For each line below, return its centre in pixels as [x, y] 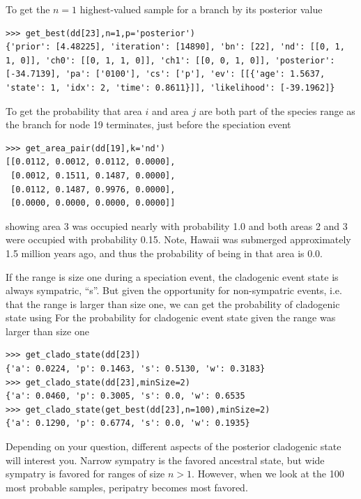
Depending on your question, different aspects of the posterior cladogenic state [174, 446]
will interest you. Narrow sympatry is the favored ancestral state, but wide [165, 460]
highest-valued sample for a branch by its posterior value [201, 9]
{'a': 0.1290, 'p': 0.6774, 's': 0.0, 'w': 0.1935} [128, 423]
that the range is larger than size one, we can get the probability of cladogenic [173, 304]
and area [170, 110]
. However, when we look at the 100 [268, 474]
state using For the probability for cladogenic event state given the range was [171, 317]
